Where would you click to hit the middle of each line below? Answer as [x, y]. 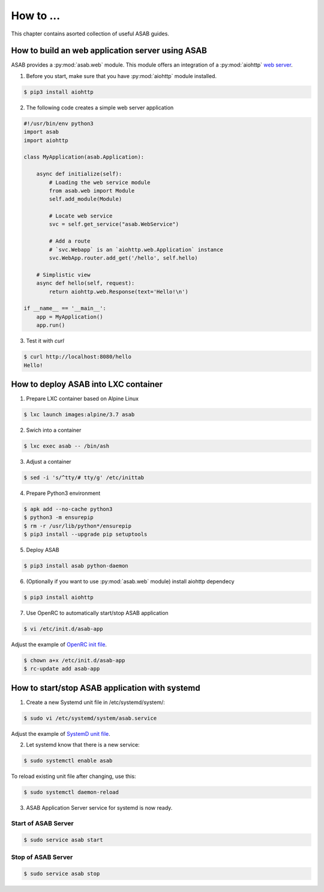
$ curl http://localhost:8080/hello [78, 357]
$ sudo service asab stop [62, 873]
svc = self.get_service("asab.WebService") [114, 224]
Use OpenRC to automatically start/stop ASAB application [97, 613]
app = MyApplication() [70, 317]
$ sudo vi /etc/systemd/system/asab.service [90, 718]
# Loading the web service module [100, 182]
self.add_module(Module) [85, 199]
